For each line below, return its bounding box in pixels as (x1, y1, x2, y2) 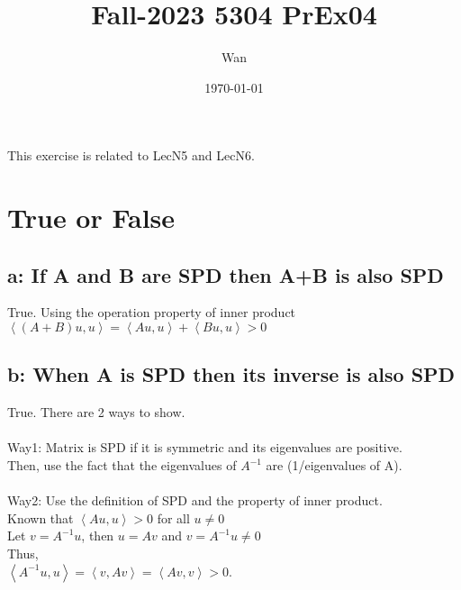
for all (157, 508, 190, 527)
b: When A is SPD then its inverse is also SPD (7, 360, 456, 388)
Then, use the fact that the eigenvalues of (7, 456, 237, 475)
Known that (7, 508, 74, 527)
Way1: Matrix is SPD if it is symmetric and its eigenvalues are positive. (7, 438, 402, 457)
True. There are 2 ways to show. (7, 403, 185, 422)
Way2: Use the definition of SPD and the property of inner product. (7, 491, 383, 510)
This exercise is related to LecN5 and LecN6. (7, 146, 255, 165)
